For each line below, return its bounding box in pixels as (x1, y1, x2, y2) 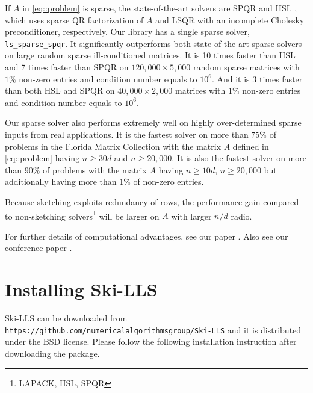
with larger (171, 209, 212, 222)
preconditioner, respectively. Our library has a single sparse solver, (5, 25, 250, 38)
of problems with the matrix (43, 163, 147, 176)
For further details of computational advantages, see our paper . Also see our (5, 229, 288, 242)
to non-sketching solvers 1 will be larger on (5, 208, 160, 222)
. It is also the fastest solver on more (172, 152, 306, 164)
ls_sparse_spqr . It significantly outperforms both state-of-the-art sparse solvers (5, 37, 302, 49)
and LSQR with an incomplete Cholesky (155, 13, 305, 26)
